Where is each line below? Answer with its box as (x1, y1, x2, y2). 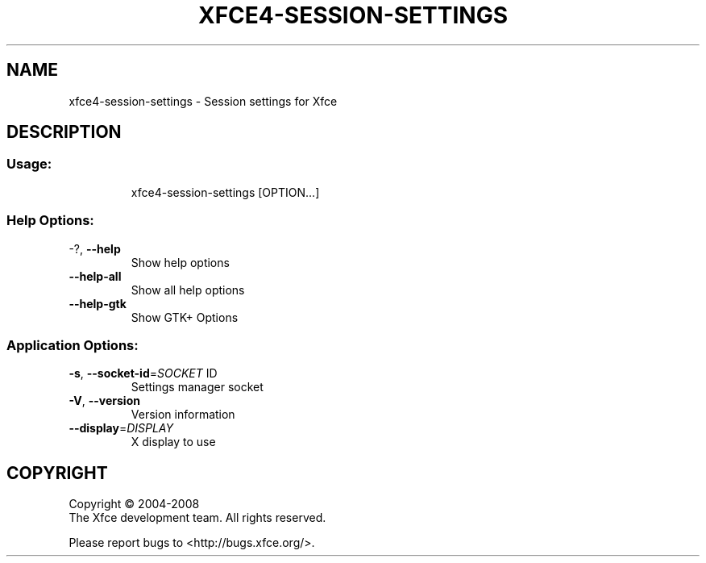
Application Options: (6, 336, 139, 353)
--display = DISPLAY (69, 421, 173, 436)
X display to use (131, 435, 216, 449)
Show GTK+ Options (131, 310, 239, 324)
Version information (131, 407, 235, 422)
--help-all (69, 269, 122, 283)
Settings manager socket (131, 380, 264, 394)
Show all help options (131, 282, 245, 297)
